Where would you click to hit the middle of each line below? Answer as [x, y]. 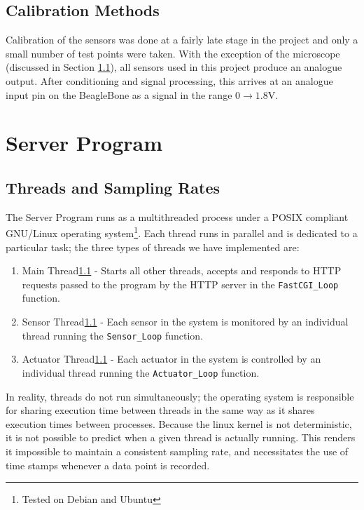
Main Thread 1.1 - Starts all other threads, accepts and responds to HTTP [182, 270]
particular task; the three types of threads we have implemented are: [153, 247]
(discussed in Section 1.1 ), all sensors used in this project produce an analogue [174, 67]
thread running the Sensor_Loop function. [112, 335]
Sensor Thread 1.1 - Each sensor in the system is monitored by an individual [185, 322]
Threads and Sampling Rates [113, 187]
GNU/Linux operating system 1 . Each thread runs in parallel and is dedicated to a [182, 232]
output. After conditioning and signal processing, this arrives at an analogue [169, 80]
